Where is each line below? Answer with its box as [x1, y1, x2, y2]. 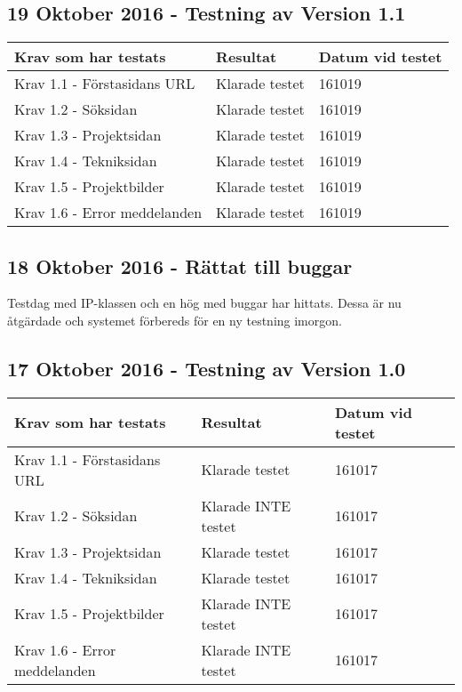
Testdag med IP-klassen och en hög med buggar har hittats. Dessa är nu [7, 294, 402, 312]
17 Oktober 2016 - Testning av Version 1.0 [7, 354, 406, 382]
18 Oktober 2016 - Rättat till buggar [7, 252, 353, 279]
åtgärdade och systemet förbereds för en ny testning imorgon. [7, 311, 342, 329]
